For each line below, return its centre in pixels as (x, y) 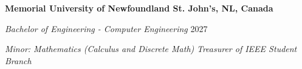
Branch (18, 60)
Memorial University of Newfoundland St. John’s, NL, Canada (139, 8)
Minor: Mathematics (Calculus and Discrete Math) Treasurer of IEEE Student (151, 49)
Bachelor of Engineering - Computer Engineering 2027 (106, 28)
